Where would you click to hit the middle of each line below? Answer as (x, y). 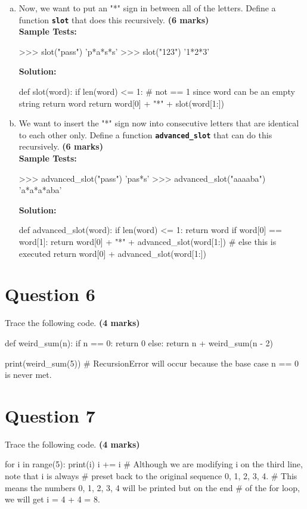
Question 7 (50, 415)
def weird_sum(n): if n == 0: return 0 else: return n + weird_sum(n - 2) (139, 342)
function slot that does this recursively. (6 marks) (114, 19)
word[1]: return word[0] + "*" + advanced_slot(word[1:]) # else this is (148, 242)
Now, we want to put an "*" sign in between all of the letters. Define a (147, 8)
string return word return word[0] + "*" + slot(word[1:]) (122, 103)
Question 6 (50, 294)
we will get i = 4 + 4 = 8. (52, 499)
